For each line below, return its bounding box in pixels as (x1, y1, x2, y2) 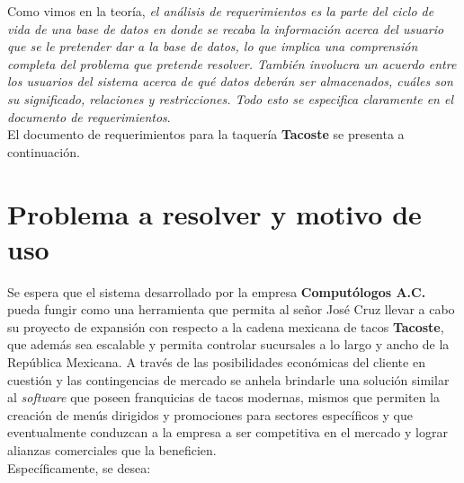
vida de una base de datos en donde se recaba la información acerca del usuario (7, 19, 444, 38)
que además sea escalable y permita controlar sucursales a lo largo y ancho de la (7, 335, 450, 354)
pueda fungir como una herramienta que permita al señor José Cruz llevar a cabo (7, 300, 455, 319)
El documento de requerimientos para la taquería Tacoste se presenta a (7, 125, 405, 144)
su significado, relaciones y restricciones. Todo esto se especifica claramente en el (7, 89, 453, 108)
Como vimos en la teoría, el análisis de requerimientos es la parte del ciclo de (7, 2, 434, 20)
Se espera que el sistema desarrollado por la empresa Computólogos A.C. (7, 282, 426, 301)
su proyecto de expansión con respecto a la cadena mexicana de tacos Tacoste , (7, 317, 444, 336)
